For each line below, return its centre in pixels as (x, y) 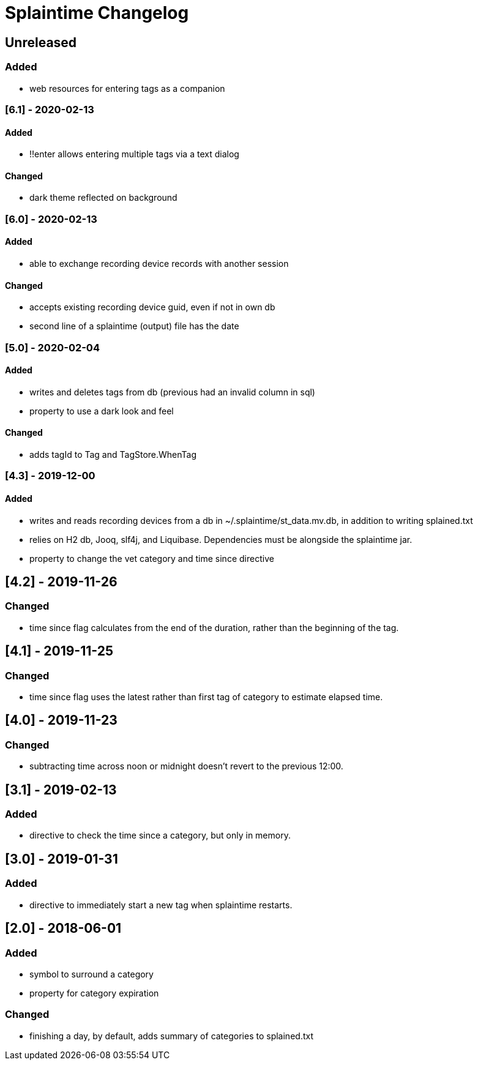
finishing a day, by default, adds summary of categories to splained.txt (171, 1036)
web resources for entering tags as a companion (127, 88)
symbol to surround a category (91, 974)
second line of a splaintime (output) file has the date (134, 326)
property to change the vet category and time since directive (152, 558)
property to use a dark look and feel (102, 411)
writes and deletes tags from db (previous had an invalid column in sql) (172, 392)
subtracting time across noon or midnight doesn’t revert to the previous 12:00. (186, 766)
